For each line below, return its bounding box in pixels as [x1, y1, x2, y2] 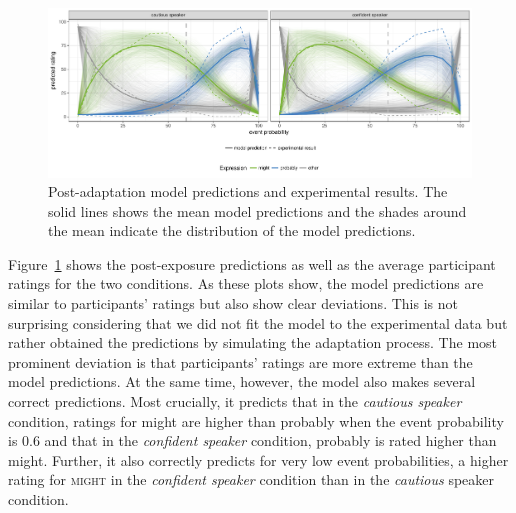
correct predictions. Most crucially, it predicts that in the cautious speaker [8, 391, 462, 412]
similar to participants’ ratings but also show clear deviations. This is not [8, 293, 458, 314]
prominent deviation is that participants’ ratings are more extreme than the [8, 351, 473, 372]
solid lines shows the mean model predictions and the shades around [48, 200, 467, 221]
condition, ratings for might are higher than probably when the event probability [8, 410, 504, 431]
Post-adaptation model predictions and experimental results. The [48, 181, 448, 202]
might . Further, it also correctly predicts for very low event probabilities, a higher [8, 449, 509, 470]
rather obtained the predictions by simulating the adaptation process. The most [8, 332, 498, 353]
